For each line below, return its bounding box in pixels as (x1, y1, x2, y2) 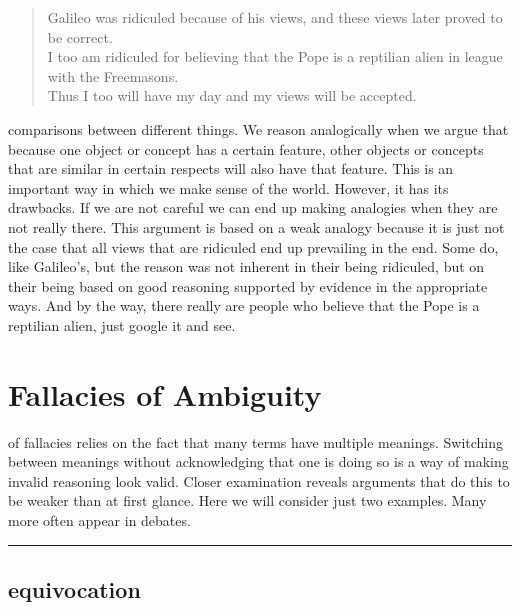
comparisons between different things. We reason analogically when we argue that (8, 118, 509, 139)
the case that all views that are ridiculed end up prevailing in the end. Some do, (8, 236, 499, 257)
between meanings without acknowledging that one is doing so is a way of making (8, 451, 509, 472)
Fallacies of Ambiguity (8, 373, 322, 414)
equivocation (8, 573, 141, 604)
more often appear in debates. (8, 510, 191, 530)
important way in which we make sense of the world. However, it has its (8, 177, 449, 198)
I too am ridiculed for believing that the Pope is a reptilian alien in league (47, 46, 503, 67)
